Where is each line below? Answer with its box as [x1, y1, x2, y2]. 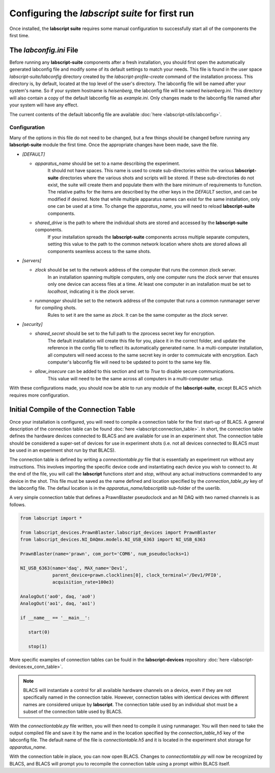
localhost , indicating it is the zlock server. [47, 288, 135, 294]
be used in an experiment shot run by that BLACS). [9, 447, 116, 453]
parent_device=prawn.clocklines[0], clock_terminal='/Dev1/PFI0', [52, 572, 222, 578]
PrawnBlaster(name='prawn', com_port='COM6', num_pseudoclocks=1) [20, 550, 189, 557]
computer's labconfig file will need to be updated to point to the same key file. [47, 359, 211, 365]
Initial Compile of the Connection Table [9, 405, 135, 414]
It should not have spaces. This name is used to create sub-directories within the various [47, 168, 234, 174]
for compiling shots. [35, 305, 77, 311]
